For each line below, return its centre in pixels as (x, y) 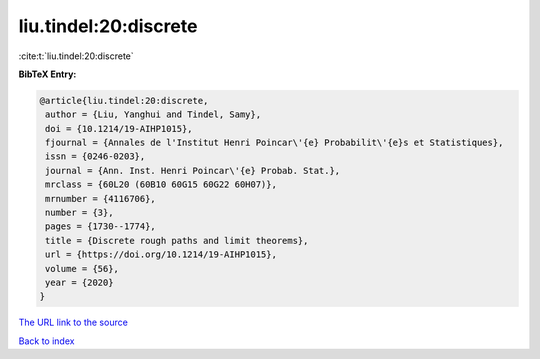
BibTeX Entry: (47, 74)
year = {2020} (79, 282)
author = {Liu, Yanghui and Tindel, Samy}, (153, 114)
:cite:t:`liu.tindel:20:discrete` (76, 56)
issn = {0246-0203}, (95, 156)
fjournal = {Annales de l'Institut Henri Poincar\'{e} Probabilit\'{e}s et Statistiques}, (274, 143)
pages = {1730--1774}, (101, 226)
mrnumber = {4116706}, (101, 198)
